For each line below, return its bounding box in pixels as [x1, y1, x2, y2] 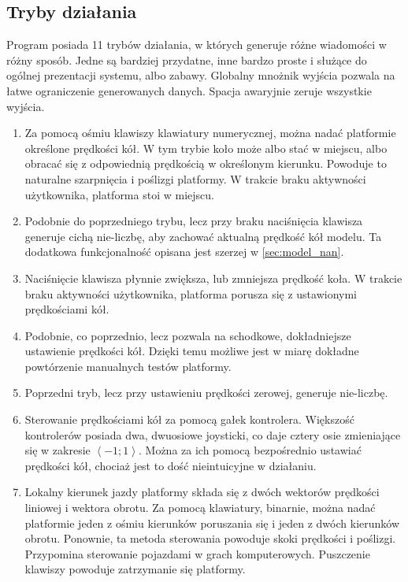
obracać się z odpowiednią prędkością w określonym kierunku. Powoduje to [24, 155, 387, 172]
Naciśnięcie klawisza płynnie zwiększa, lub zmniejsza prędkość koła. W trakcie [24, 269, 402, 286]
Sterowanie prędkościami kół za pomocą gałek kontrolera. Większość [24, 411, 354, 428]
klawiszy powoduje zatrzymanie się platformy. [24, 561, 246, 577]
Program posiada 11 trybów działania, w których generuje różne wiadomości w [6, 36, 387, 53]
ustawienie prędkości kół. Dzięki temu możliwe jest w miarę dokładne [24, 343, 359, 359]
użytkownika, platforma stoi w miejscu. [24, 186, 214, 202]
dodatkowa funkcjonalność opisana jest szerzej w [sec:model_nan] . [24, 243, 344, 260]
